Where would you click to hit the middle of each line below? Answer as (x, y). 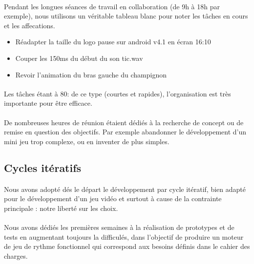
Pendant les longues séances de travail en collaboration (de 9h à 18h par (112, 6)
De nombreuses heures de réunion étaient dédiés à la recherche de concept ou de (124, 122)
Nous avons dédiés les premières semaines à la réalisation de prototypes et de (119, 227)
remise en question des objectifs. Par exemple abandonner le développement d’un (125, 132)
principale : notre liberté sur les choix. (61, 208)
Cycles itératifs (43, 167)
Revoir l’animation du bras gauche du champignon (91, 74)
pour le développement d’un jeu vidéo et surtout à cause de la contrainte (113, 198)
